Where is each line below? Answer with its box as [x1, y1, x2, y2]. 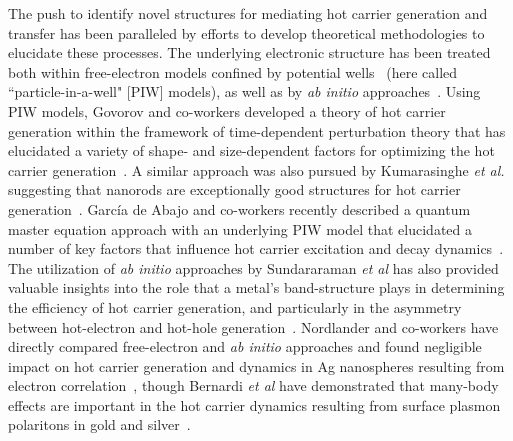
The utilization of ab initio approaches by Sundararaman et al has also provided [8, 257, 499, 278]
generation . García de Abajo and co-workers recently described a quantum [8, 198, 471, 219]
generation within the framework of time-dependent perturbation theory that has [8, 120, 506, 141]
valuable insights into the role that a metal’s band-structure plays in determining [8, 277, 505, 298]
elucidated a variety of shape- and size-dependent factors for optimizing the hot [8, 140, 495, 161]
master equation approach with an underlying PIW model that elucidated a [8, 218, 472, 239]
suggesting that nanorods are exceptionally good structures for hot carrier [8, 179, 461, 200]
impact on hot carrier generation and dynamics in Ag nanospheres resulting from [8, 355, 505, 376]
